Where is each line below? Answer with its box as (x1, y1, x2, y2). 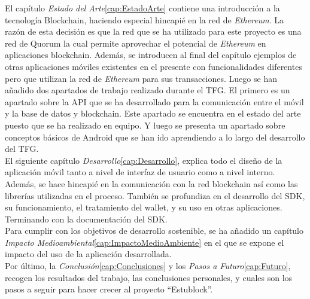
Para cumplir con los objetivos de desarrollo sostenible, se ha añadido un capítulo (5, 224, 303, 237)
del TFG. (5, 142, 39, 155)
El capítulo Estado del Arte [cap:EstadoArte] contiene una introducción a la (5, 2, 280, 14)
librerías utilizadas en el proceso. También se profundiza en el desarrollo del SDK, (5, 189, 305, 202)
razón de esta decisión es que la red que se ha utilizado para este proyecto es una (5, 25, 302, 38)
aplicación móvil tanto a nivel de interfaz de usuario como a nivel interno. (5, 166, 275, 178)
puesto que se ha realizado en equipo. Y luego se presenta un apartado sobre (5, 118, 285, 131)
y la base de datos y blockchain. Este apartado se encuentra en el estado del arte (5, 107, 301, 120)
